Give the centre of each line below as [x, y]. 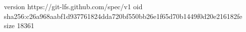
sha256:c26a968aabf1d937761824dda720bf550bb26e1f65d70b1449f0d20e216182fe [123, 16]
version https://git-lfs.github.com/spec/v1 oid [73, 6]
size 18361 [19, 25]
